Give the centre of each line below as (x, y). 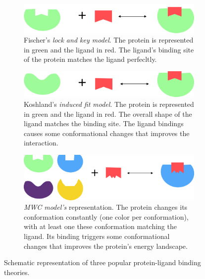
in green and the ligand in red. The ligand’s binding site (109, 49)
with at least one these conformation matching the (100, 226)
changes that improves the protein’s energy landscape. (106, 246)
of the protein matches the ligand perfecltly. (90, 59)
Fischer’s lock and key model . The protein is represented (109, 40)
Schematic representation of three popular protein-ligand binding (102, 262)
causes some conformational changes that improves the (107, 133)
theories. (17, 272)
